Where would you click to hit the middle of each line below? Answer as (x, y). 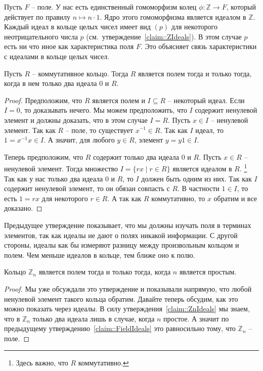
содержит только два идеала (136, 156)
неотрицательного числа (41, 36)
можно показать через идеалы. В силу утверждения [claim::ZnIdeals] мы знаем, (127, 309)
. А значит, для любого (79, 140)
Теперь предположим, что (44, 156)
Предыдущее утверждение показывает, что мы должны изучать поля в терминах (128, 225)
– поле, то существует (99, 130)
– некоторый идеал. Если (206, 100)
